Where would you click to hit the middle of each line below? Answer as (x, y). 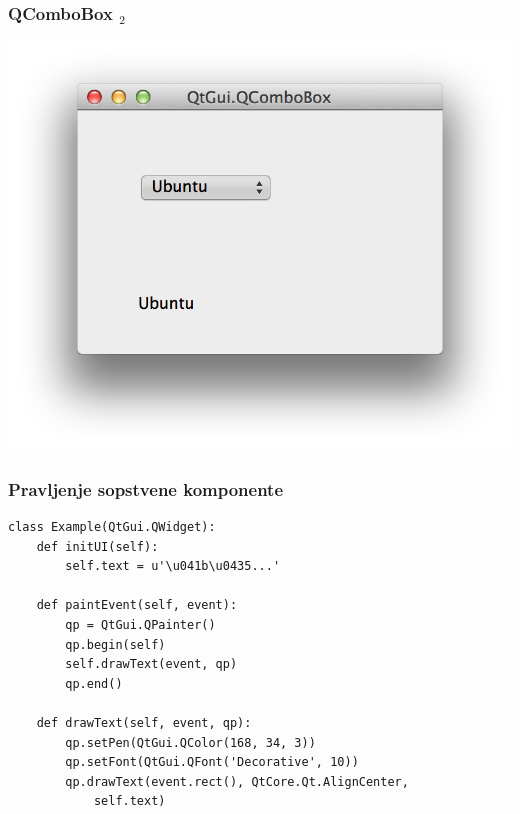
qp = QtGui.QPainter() (140, 625)
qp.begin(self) (115, 644)
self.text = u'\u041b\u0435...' (173, 566)
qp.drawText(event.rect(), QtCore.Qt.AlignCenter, (237, 781)
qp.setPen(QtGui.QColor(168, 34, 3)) (190, 742)
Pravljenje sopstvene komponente (146, 488)
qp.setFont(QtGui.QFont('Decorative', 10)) (212, 762)
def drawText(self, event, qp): (144, 723)
